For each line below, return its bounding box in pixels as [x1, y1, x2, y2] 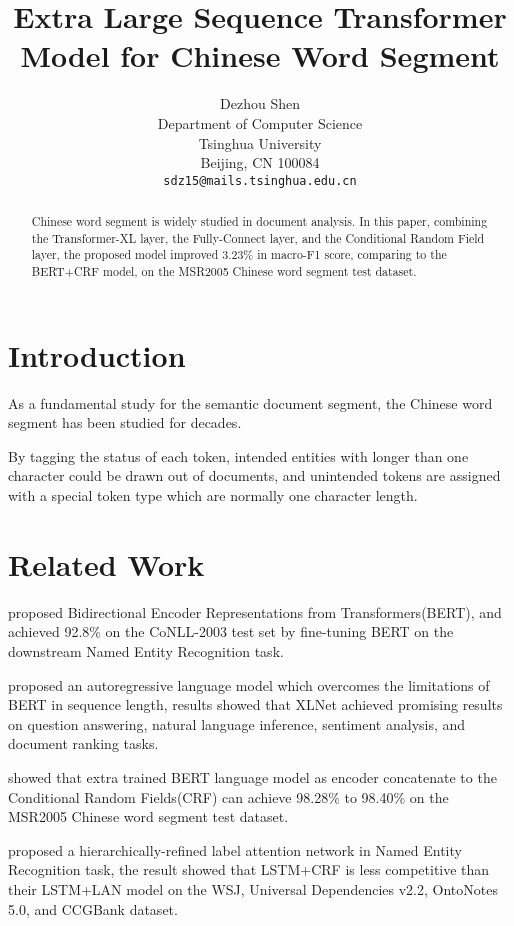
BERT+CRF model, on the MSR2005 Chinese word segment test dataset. [31, 263, 417, 280]
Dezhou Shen [220, 93, 300, 114]
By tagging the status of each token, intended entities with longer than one [8, 445, 469, 466]
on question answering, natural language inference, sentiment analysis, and [8, 713, 466, 734]
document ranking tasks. [8, 733, 159, 754]
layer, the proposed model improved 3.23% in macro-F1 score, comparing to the [31, 246, 447, 263]
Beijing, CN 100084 [200, 152, 320, 173]
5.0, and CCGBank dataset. [8, 898, 178, 919]
